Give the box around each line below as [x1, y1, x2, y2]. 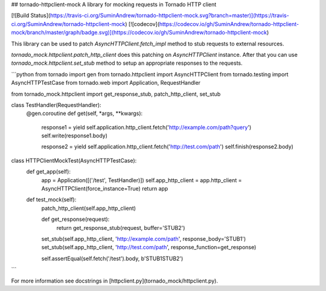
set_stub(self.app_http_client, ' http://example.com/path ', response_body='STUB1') [41, 235, 246, 242]
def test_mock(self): [26, 196, 77, 203]
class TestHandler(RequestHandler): [11, 101, 102, 108]
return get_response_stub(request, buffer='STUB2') [56, 224, 185, 231]
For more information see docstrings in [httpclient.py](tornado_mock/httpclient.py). [11, 277, 219, 284]
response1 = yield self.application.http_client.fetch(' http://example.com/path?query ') [41, 123, 252, 131]
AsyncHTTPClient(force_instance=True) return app [41, 185, 168, 192]
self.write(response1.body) [41, 132, 108, 139]
